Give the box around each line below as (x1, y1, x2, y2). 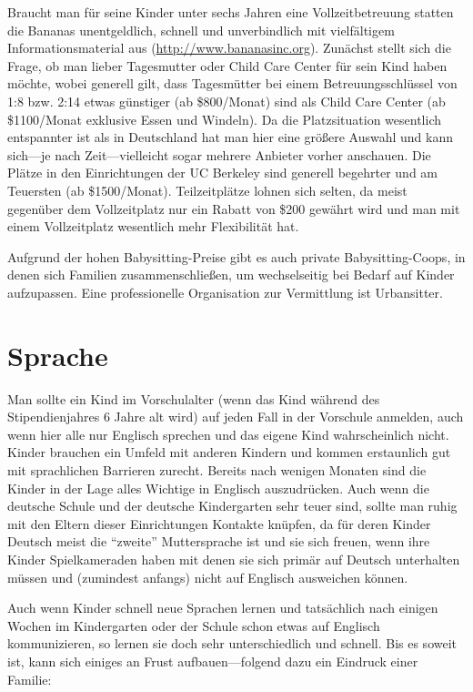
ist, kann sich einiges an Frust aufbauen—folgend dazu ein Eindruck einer (7, 651, 418, 670)
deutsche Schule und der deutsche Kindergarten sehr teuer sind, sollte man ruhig (7, 496, 458, 515)
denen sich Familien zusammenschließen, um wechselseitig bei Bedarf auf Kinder (7, 265, 455, 284)
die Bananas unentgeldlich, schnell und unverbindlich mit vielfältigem (7, 20, 395, 39)
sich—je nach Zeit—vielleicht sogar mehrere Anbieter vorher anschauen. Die (7, 145, 431, 164)
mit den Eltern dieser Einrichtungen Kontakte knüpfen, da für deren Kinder (7, 514, 431, 533)
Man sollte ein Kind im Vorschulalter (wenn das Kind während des (7, 389, 380, 408)
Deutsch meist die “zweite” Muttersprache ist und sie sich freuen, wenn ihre (7, 532, 430, 551)
